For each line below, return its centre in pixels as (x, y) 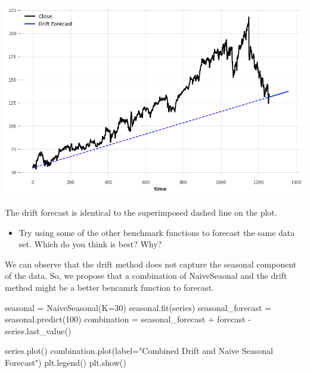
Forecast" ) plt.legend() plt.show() (66, 362)
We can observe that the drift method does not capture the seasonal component (151, 264)
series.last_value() (38, 330)
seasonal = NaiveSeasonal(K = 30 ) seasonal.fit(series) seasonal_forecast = (138, 307)
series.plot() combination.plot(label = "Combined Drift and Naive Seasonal (139, 351)
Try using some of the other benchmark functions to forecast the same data (157, 232)
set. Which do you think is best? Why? (90, 244)
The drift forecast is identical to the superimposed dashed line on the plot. (141, 212)
